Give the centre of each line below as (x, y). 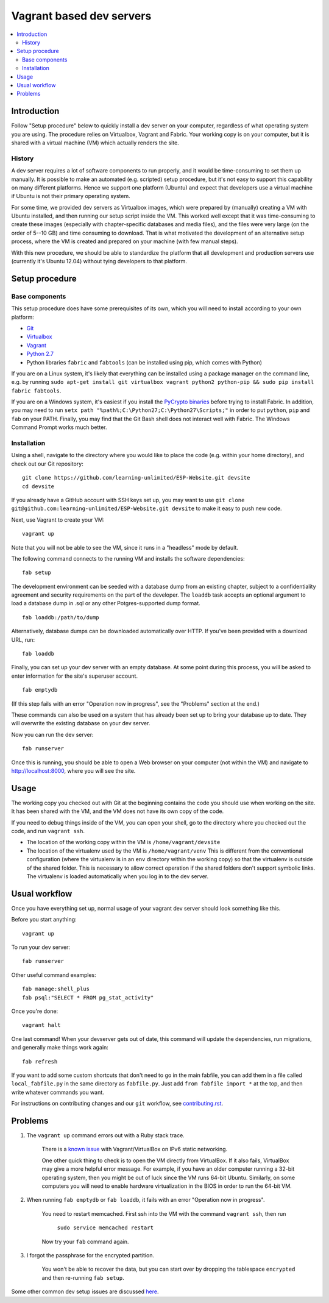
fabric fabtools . (36, 391)
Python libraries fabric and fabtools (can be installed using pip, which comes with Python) (144, 362)
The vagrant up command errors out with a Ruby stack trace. (106, 1135)
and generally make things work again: (60, 1048)
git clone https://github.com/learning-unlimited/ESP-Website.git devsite (136, 478)
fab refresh (40, 1061)
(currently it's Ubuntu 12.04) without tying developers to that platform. (99, 261)
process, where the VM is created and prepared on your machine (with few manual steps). (125, 241)
